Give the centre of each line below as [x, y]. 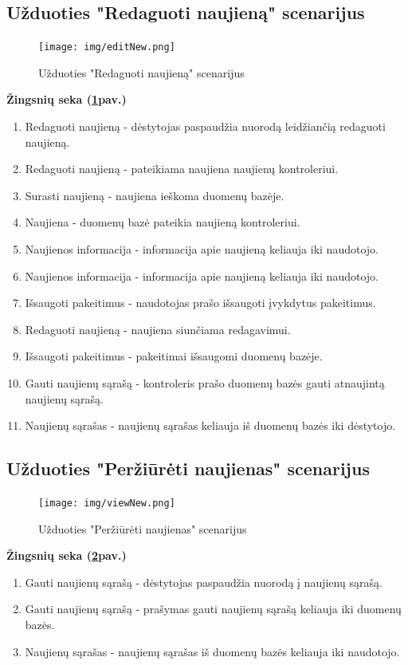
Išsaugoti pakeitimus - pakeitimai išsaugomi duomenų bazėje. [174, 356]
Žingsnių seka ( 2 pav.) [67, 555]
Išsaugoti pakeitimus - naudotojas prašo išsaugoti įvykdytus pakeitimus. [200, 303]
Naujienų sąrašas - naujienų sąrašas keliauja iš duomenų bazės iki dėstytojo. [210, 425]
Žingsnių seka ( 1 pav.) [67, 99]
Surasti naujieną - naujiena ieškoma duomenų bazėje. [155, 195]
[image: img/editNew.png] [107, 47]
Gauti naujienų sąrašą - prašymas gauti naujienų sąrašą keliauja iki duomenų [213, 609]
